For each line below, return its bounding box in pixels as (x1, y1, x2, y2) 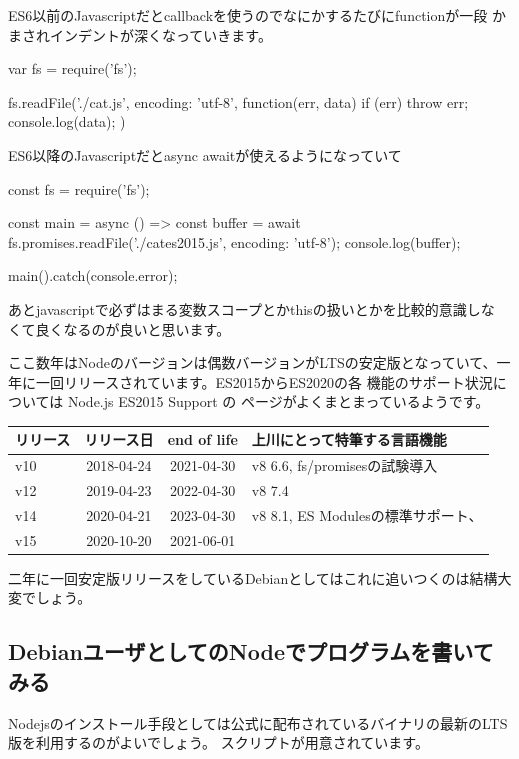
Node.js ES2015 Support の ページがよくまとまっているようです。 (67, 391, 490, 412)
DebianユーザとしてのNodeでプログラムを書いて (8, 636, 494, 667)
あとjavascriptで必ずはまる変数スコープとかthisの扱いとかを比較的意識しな (8, 298, 495, 319)
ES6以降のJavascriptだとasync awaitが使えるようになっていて (8, 144, 402, 165)
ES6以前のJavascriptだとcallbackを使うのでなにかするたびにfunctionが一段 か (8, 5, 506, 25)
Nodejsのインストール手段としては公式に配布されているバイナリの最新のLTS (8, 712, 508, 733)
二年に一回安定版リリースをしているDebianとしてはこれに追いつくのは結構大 (8, 567, 512, 588)
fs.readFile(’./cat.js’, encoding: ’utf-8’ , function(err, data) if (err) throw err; (8, 91, 469, 112)
